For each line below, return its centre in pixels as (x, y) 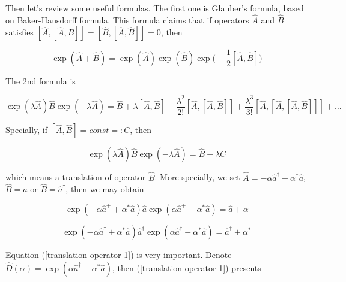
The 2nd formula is (41, 81)
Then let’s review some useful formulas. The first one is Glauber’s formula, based (155, 8)
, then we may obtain (105, 189)
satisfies (20, 32)
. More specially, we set (197, 177)
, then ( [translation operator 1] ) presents (187, 267)
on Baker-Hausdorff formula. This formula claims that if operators (127, 19)
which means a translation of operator (76, 177)
